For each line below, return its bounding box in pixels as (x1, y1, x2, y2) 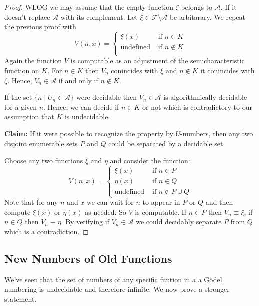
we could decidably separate (136, 216, 222, 227)
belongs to (181, 2, 213, 12)
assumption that (4, 111, 54, 122)
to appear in (142, 197, 180, 207)
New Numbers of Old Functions (4, 251, 172, 266)
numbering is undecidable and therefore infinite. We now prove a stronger (4, 284, 230, 294)
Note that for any (4, 197, 58, 207)
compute (4, 206, 31, 217)
